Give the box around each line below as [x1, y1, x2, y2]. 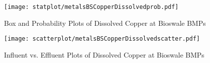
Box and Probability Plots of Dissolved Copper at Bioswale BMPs [4, 17, 206, 28]
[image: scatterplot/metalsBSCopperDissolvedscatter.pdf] [4, 35, 200, 43]
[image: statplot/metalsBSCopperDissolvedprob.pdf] [4, 3, 179, 10]
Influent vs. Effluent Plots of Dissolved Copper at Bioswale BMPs [4, 49, 205, 60]
